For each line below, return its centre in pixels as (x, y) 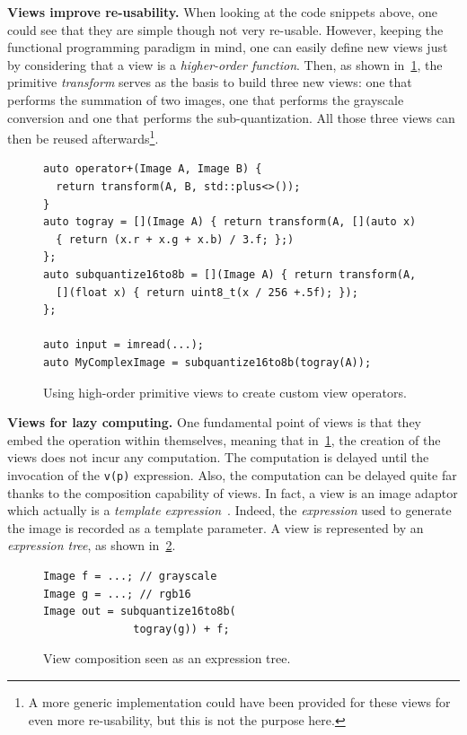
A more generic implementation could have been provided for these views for (239, 701)
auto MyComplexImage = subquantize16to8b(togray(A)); (207, 362)
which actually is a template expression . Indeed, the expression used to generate (229, 510)
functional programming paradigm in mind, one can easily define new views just (228, 47)
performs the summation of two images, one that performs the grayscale (206, 99)
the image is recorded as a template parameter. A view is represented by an (216, 527)
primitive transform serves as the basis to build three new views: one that (210, 82)
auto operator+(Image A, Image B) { (153, 169)
